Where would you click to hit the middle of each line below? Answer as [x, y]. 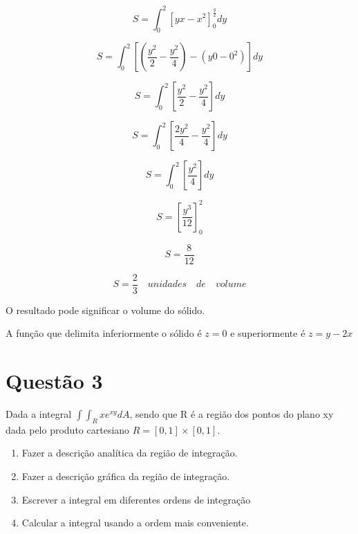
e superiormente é [268, 333]
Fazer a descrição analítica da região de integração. [130, 453]
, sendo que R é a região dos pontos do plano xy [232, 414]
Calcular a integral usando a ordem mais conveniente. [135, 523]
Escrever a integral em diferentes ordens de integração [136, 499]
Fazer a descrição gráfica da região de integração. [126, 476]
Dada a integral [39, 414]
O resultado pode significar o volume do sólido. [105, 310]
